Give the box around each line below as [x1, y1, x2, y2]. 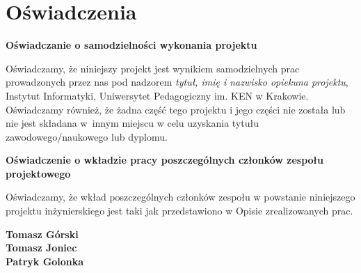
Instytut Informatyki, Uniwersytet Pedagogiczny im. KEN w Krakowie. [6, 88, 309, 102]
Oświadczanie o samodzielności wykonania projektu [6, 38, 257, 52]
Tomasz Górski [6, 226, 79, 241]
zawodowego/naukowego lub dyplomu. [6, 129, 168, 143]
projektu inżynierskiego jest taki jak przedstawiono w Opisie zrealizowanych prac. [6, 203, 353, 218]
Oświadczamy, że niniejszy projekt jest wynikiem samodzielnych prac [6, 61, 300, 75]
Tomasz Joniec [6, 240, 77, 255]
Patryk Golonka [6, 253, 84, 268]
